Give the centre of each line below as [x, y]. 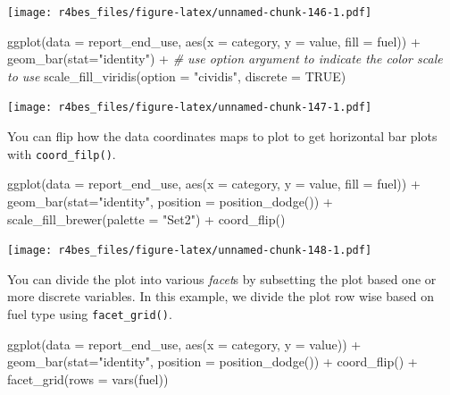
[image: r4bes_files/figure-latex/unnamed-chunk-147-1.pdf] [190, 108]
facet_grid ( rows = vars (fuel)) [88, 378]
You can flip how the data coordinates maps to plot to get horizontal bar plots [222, 136]
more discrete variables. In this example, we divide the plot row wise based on [221, 296]
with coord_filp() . [62, 153]
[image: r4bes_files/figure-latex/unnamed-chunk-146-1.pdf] [190, 13]
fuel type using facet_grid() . [90, 313]
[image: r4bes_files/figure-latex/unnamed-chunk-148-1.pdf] [190, 251]
